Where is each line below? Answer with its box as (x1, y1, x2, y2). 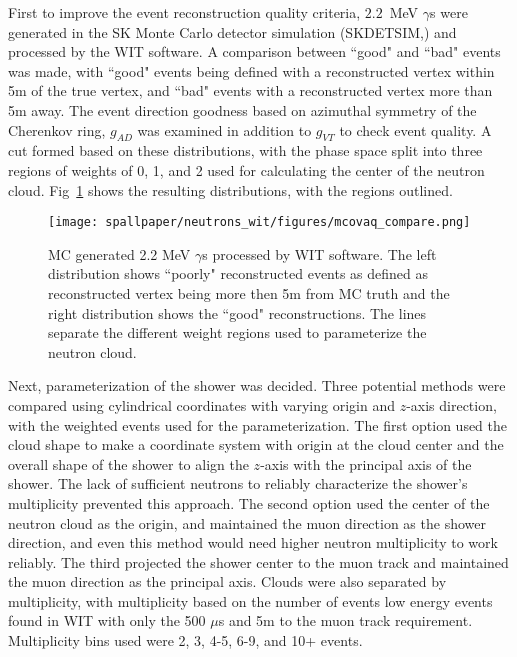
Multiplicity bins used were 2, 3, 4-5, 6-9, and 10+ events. (8, 630, 363, 651)
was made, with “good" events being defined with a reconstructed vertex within (8, 60, 495, 81)
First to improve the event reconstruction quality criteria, (8, 2, 361, 22)
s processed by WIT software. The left (202, 243, 437, 264)
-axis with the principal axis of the (260, 453, 472, 474)
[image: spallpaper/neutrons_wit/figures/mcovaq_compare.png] (48, 215, 471, 230)
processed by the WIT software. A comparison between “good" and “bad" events (8, 41, 501, 62)
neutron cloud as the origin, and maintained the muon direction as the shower (8, 512, 486, 533)
